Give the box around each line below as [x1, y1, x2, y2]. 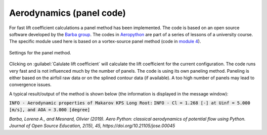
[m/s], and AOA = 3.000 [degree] [9, 107, 90, 113]
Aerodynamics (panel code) [9, 7, 126, 18]
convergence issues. [9, 82, 52, 88]
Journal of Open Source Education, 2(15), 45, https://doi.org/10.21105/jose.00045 [9, 123, 176, 129]
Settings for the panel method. [9, 49, 71, 55]
